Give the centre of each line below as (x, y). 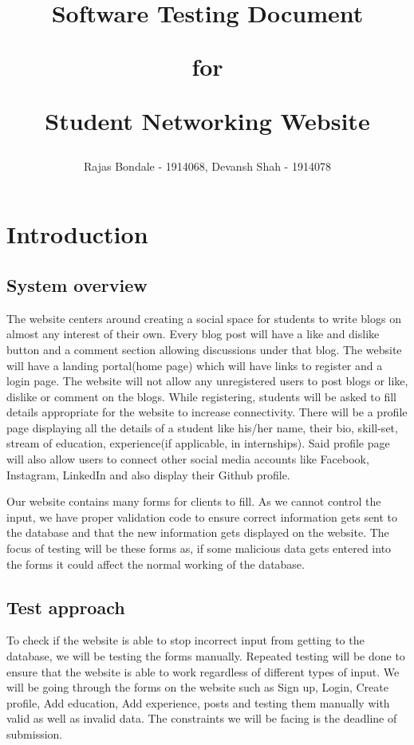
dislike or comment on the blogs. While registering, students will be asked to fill (202, 396)
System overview (77, 284)
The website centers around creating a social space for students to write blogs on (204, 318)
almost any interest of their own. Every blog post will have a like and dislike (193, 334)
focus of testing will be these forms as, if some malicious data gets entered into (199, 548)
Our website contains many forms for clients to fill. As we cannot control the (194, 501)
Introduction (77, 234)
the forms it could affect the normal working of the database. (156, 564)
